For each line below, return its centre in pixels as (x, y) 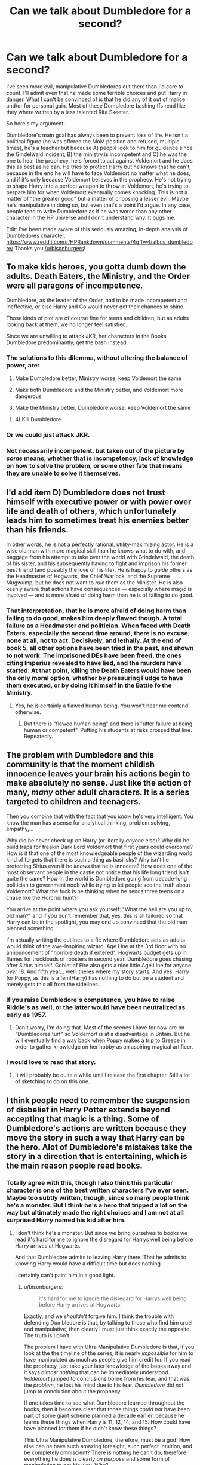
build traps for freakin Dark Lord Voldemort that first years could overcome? (99, 847)
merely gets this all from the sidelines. (53, 984)
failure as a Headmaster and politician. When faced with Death (99, 626)
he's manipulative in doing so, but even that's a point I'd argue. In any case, (99, 205)
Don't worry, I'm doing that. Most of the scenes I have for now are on (100, 1028)
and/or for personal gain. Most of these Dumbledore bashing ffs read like (96, 105)
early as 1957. (26, 1015)
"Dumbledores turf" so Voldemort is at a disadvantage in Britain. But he (102, 1034)
